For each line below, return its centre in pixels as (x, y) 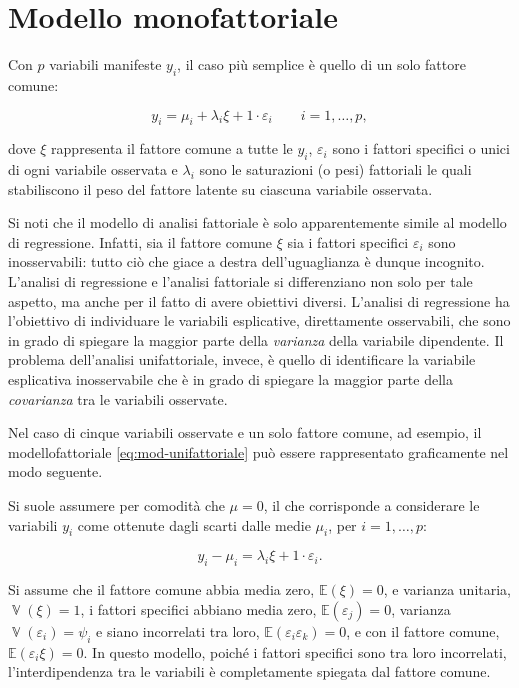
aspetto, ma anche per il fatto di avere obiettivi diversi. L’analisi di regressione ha (259, 300)
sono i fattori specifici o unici (421, 148)
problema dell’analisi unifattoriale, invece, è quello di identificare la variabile (242, 359)
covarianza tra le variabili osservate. (118, 398)
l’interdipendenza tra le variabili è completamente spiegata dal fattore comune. (249, 671)
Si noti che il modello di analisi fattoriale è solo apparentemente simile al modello (257, 222)
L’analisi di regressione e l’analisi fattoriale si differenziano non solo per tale (240, 281)
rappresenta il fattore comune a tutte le (172, 148)
